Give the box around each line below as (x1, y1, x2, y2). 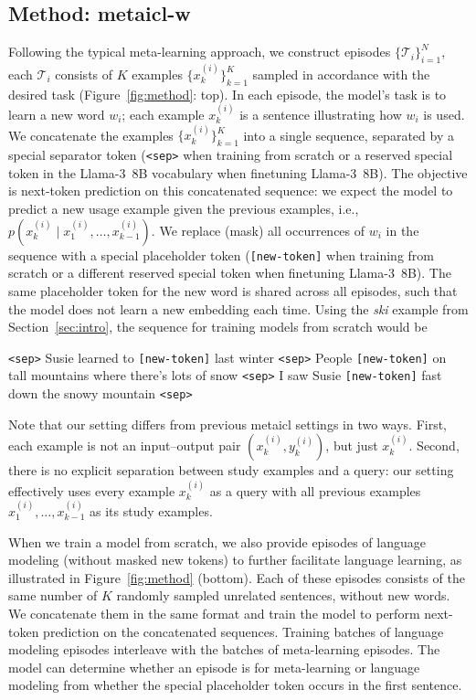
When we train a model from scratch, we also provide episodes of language (8, 532, 426, 551)
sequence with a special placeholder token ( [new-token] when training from (8, 245, 434, 264)
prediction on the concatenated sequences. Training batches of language (43, 621, 444, 641)
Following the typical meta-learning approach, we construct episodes (8, 42, 391, 61)
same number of (8, 586, 98, 605)
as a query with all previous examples (209, 481, 421, 500)
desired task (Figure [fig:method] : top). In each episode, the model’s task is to (8, 84, 447, 103)
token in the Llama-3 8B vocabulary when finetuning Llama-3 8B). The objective (8, 163, 468, 182)
